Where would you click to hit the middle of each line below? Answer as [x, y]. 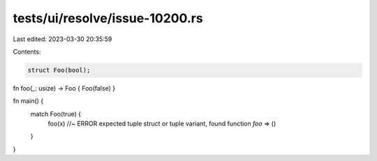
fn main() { [28, 101]
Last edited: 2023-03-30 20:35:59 [62, 39]
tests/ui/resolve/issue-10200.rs [108, 18]
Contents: [27, 52]
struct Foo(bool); [59, 70]
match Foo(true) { [56, 114]
